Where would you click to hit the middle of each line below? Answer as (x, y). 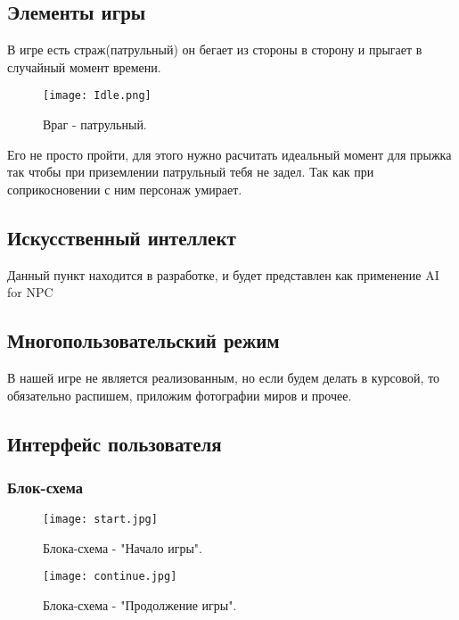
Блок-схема (45, 487)
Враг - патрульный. (95, 124)
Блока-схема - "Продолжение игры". (140, 605)
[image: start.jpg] (100, 520)
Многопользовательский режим (143, 340)
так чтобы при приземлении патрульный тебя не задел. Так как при (191, 172)
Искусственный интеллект (122, 237)
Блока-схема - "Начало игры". (123, 547)
